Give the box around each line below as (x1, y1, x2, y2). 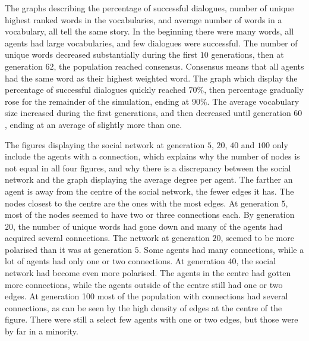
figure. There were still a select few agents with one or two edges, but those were (5, 313, 298, 326)
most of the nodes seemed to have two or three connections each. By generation (5, 208, 295, 221)
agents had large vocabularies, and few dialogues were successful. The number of (5, 36, 298, 49)
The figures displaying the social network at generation (5, 138, 205, 151)
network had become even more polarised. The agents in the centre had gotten (5, 267, 291, 279)
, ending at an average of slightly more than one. (5, 118, 182, 130)
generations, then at (211, 48, 284, 61)
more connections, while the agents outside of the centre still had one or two (5, 278, 283, 290)
